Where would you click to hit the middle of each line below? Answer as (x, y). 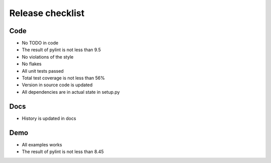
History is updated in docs (49, 118)
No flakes (32, 64)
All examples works (42, 144)
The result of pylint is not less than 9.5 (61, 50)
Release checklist (47, 13)
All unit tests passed (43, 71)
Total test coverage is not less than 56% (63, 78)
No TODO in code (40, 43)
